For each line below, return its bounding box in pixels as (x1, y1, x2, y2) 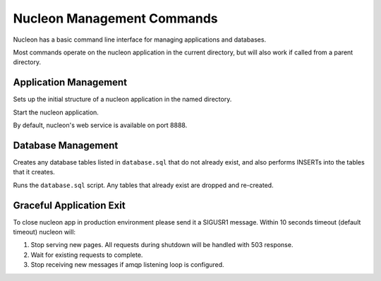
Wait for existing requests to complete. (30, 251, 143, 259)
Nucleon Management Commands (13, 11, 218, 26)
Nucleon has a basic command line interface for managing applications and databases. (13, 35, 267, 44)
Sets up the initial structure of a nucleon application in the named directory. (13, 95, 232, 104)
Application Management (13, 76, 127, 88)
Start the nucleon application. (13, 108, 99, 116)
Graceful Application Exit (13, 199, 126, 211)
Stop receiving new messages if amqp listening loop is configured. (30, 261, 225, 269)
